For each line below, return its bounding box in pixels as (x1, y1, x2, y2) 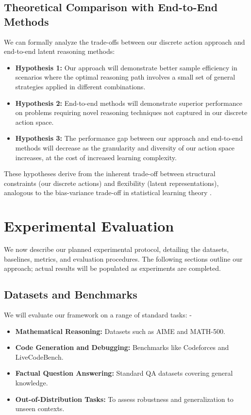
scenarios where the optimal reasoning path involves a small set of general (15, 72, 235, 82)
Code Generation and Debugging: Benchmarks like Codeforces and (15, 342, 229, 352)
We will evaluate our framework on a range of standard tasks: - (4, 310, 192, 320)
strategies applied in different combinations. (15, 81, 146, 91)
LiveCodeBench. (15, 351, 64, 362)
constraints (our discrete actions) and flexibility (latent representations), (4, 178, 219, 188)
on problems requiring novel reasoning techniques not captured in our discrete (15, 107, 248, 117)
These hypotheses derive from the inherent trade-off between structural (4, 168, 216, 179)
